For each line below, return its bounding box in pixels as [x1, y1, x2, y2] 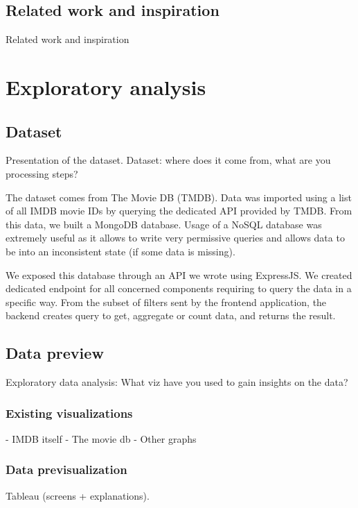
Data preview [6, 342, 104, 364]
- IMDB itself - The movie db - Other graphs [6, 431, 197, 446]
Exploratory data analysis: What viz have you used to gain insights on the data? [6, 375, 348, 389]
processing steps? [6, 166, 78, 180]
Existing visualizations [6, 404, 133, 421]
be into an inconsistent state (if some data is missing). [6, 244, 235, 258]
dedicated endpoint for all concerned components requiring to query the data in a [6, 281, 352, 296]
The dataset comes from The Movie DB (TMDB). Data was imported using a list [6, 189, 352, 204]
